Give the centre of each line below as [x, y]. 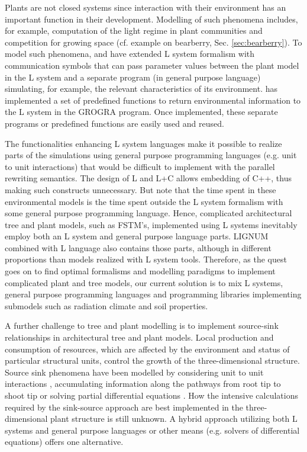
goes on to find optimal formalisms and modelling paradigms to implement [140, 271]
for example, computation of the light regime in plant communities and [134, 31]
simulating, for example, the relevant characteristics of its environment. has [141, 89]
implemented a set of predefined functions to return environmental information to [153, 100]
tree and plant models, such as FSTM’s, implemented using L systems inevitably [151, 224]
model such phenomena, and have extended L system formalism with [130, 54]
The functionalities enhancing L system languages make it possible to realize [143, 143]
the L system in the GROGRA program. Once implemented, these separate [141, 112]
